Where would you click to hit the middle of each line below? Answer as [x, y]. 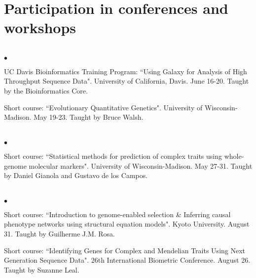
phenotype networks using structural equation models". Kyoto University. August [127, 224]
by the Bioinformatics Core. [46, 90]
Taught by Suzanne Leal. [42, 269]
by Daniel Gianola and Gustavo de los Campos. [76, 175]
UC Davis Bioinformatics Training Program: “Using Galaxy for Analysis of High [126, 71]
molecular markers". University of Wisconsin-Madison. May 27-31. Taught [141, 165]
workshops [40, 27]
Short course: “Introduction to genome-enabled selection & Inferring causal [117, 214]
